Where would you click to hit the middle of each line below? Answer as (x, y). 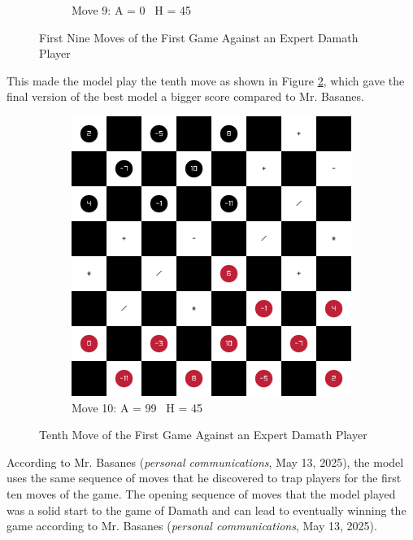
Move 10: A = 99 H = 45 (137, 407)
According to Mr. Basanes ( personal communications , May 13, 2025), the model (205, 462)
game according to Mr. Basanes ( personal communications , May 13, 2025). (192, 526)
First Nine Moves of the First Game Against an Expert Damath (199, 37)
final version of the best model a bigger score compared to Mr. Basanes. (185, 96)
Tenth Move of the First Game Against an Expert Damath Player (203, 435)
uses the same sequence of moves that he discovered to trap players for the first (204, 478)
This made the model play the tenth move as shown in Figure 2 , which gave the (206, 80)
